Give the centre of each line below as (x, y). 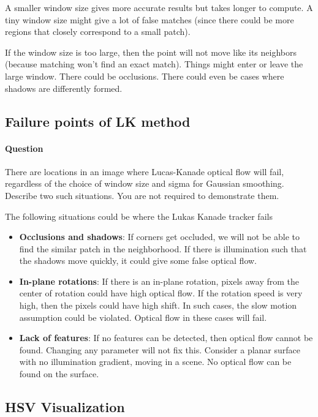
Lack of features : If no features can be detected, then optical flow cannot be (166, 338)
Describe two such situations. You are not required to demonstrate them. (142, 195)
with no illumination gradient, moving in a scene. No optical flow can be (155, 362)
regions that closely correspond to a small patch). (98, 32)
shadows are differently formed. (64, 88)
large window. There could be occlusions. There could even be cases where (145, 76)
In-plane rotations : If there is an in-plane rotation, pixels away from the (159, 281)
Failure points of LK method (98, 121)
